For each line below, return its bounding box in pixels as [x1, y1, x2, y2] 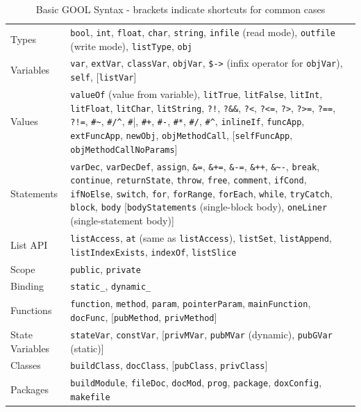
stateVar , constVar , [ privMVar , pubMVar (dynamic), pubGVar [70, 327, 333, 341]
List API [10, 237, 48, 252]
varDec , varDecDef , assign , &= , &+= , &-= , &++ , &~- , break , [70, 158, 320, 173]
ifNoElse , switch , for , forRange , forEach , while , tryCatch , [70, 186, 333, 200]
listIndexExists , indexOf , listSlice [70, 244, 237, 258]
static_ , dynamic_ [70, 279, 151, 293]
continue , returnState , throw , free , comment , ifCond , [70, 172, 307, 187]
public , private [70, 261, 141, 276]
